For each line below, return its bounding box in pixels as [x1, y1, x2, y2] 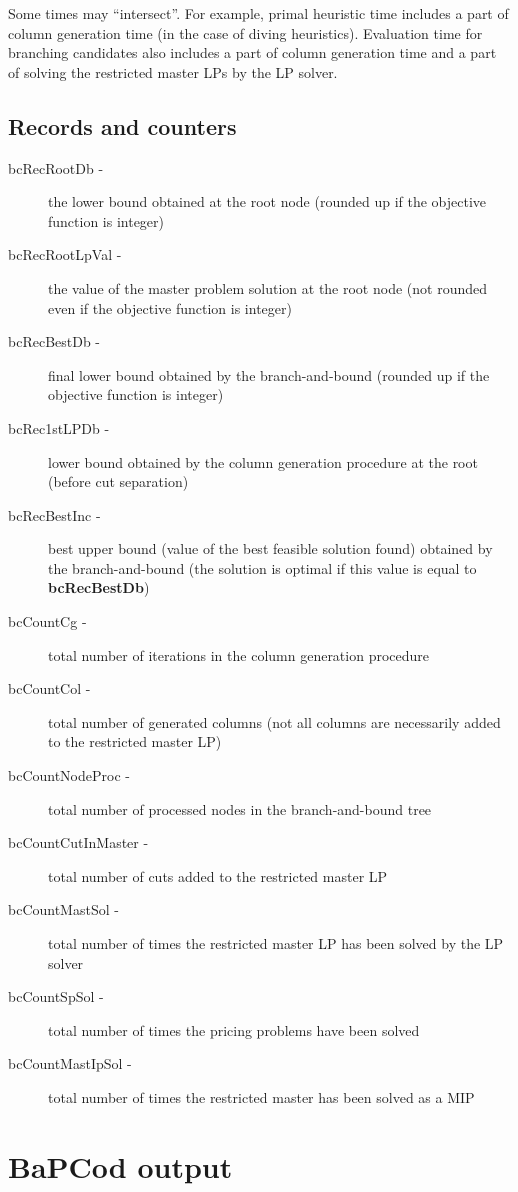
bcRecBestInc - [8, 504, 101, 525]
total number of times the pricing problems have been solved [48, 1019, 420, 1040]
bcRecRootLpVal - [8, 244, 122, 265]
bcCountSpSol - [8, 986, 104, 1007]
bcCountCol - [8, 678, 91, 699]
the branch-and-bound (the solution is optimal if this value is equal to [48, 557, 477, 578]
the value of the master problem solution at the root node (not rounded [48, 277, 487, 298]
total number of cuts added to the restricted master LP [48, 865, 388, 886]
